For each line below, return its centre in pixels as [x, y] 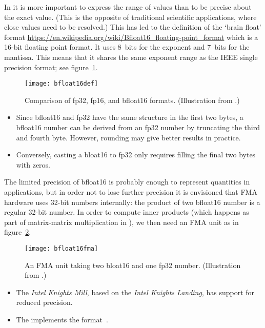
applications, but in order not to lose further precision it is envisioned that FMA [131, 191]
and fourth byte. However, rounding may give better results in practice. [128, 137]
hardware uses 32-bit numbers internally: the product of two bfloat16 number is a [132, 202]
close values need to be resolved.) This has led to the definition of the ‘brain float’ [133, 27]
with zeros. [33, 164]
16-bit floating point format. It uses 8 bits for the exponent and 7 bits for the [127, 47]
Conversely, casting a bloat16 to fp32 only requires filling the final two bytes [136, 155]
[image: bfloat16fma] [62, 248]
